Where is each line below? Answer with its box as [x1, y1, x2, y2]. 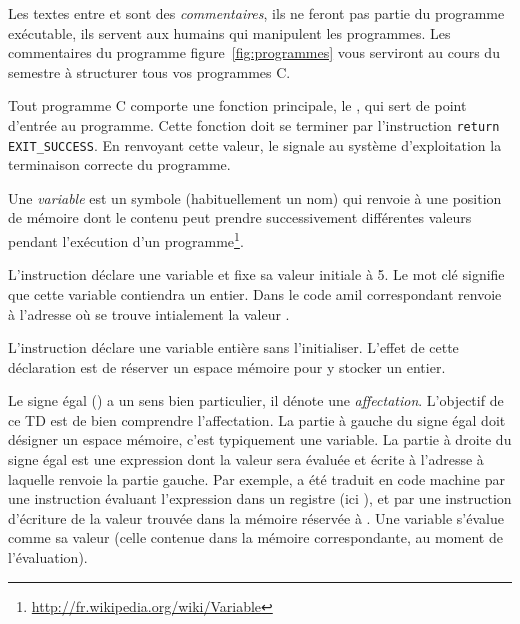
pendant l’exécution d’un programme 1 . [8, 228, 244, 251]
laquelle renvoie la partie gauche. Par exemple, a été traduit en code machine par [8, 468, 505, 489]
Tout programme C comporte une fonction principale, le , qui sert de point [8, 95, 467, 116]
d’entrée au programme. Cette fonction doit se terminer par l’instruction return [8, 114, 500, 135]
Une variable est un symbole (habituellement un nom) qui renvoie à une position [8, 187, 502, 208]
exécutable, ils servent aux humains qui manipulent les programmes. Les [8, 22, 451, 43]
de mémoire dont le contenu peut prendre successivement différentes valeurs [8, 207, 472, 228]
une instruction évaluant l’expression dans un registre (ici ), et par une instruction [8, 488, 512, 509]
